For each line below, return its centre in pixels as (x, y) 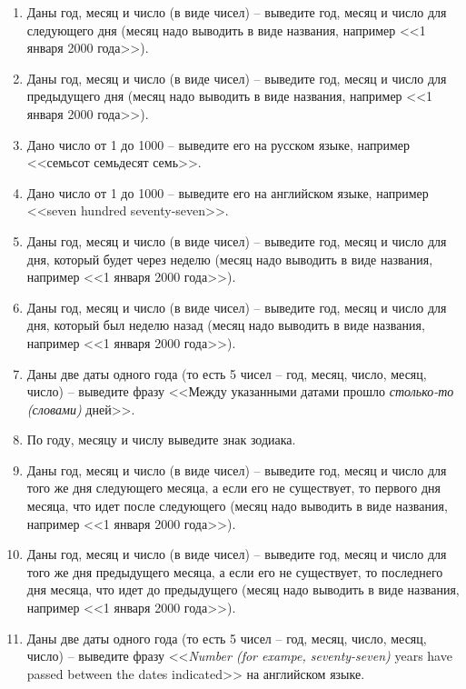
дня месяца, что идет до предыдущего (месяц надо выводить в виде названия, (243, 589)
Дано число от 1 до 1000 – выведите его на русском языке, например (218, 144)
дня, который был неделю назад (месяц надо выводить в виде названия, (226, 325)
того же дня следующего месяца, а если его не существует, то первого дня (233, 488)
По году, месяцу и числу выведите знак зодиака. (161, 439)
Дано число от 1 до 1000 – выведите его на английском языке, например (228, 192)
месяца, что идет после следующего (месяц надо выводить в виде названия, (237, 506)
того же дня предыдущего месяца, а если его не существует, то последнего (235, 571)
